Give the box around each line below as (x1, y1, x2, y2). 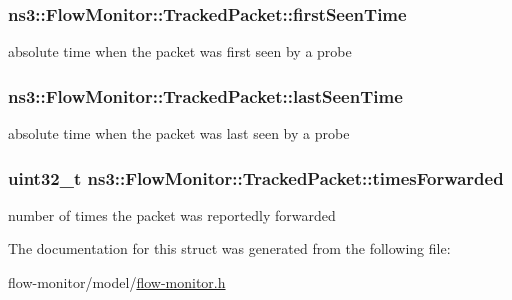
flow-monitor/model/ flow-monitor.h (8, 272, 226, 293)
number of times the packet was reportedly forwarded (8, 204, 336, 225)
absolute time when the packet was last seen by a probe (8, 123, 350, 144)
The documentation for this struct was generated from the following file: (8, 238, 451, 259)
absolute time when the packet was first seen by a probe (8, 41, 352, 62)
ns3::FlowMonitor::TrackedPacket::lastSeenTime (8, 83, 403, 108)
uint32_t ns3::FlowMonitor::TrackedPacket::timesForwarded (8, 165, 504, 190)
